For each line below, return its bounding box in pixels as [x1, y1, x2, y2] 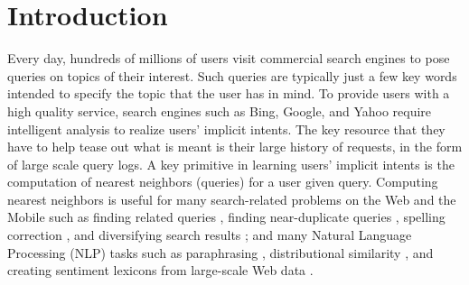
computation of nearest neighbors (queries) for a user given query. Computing [7, 172, 438, 191]
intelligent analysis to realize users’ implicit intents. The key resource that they [7, 119, 446, 138]
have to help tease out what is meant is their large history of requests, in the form [7, 137, 463, 156]
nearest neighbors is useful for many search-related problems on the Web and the [7, 189, 456, 208]
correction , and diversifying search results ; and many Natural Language [7, 225, 412, 244]
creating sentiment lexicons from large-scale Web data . [7, 261, 314, 280]
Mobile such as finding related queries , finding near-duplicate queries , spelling [7, 207, 446, 226]
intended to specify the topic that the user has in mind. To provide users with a [7, 84, 450, 103]
